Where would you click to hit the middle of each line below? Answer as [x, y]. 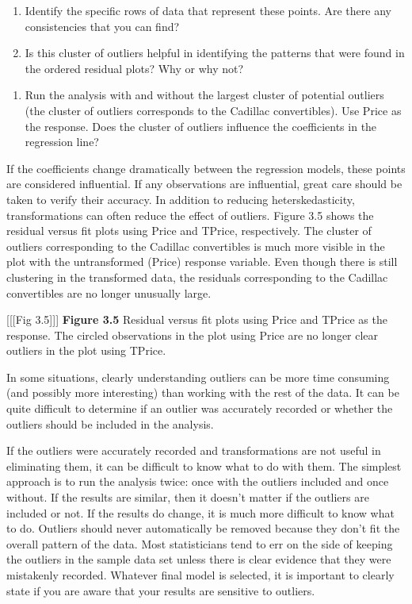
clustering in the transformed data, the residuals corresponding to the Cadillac [197, 277]
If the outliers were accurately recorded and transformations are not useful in [194, 450]
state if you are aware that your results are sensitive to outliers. [161, 590]
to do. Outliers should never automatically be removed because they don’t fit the [203, 528]
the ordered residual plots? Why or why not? [134, 68]
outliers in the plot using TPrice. [86, 350]
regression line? [62, 142]
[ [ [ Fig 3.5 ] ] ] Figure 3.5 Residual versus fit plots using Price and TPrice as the [197, 319]
